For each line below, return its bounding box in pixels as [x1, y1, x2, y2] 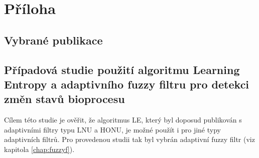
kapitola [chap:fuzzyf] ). [4, 143, 75, 154]
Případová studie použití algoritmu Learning [4, 61, 240, 77]
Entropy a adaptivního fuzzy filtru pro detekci [4, 76, 249, 91]
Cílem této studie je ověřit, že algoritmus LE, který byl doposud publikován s [4, 114, 242, 125]
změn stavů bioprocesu [4, 91, 125, 106]
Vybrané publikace [4, 32, 103, 47]
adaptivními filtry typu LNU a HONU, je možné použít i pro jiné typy [4, 124, 221, 134]
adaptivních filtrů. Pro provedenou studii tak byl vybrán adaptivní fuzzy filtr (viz [4, 134, 255, 144]
